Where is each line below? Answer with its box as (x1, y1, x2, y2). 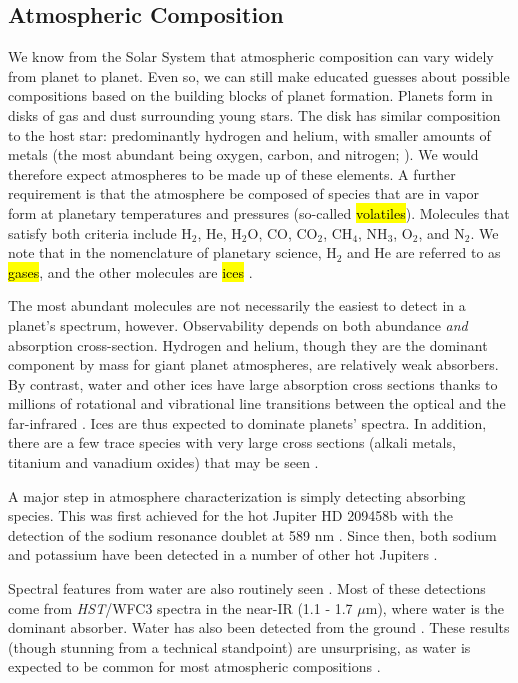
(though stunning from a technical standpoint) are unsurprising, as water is (8, 636, 471, 657)
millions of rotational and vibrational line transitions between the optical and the (8, 393, 506, 414)
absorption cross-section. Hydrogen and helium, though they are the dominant (8, 334, 488, 355)
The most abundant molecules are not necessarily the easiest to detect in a (8, 295, 466, 316)
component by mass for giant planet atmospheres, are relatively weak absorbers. (8, 354, 499, 375)
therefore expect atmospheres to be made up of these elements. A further (8, 163, 456, 184)
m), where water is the (365, 597, 504, 618)
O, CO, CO (247, 222, 318, 243)
